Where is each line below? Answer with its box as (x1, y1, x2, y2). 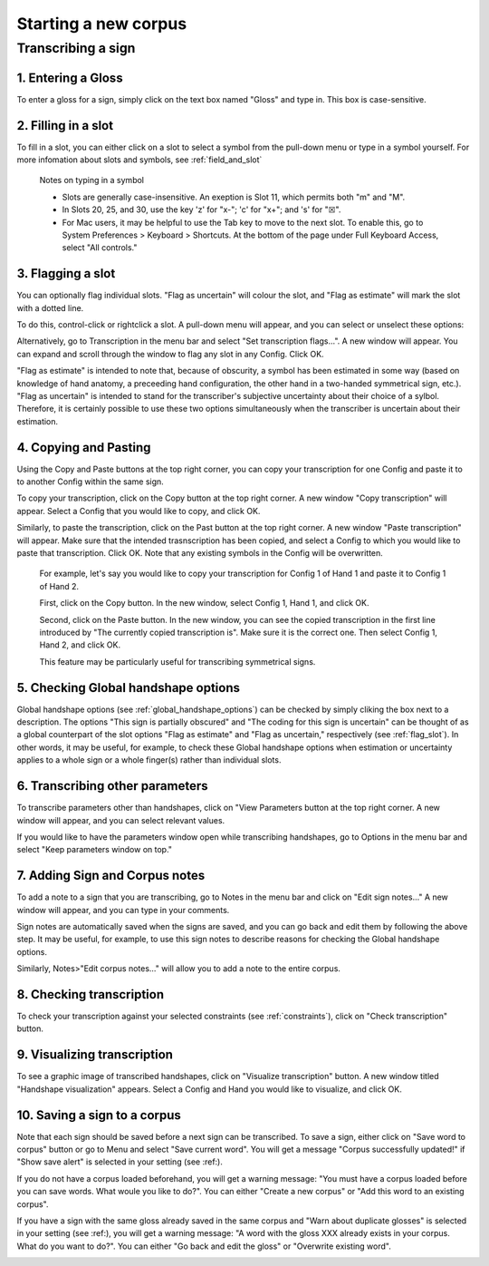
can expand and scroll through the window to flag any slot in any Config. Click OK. (16, 348, 325, 359)
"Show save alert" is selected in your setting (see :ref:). (16, 1156, 224, 1167)
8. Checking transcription (16, 987, 165, 1002)
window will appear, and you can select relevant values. (16, 814, 225, 825)
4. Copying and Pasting (16, 440, 151, 455)
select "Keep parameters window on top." (16, 844, 172, 855)
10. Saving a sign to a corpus (16, 1107, 181, 1123)
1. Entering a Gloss (16, 70, 123, 85)
